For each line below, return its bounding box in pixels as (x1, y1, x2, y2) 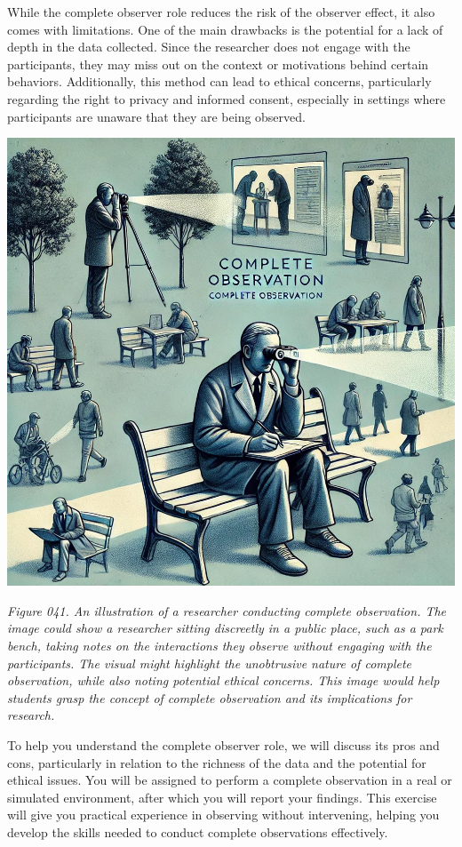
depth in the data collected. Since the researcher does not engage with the (7, 37, 410, 56)
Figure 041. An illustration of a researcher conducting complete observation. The (7, 601, 447, 619)
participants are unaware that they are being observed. (7, 107, 306, 125)
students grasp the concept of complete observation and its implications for (7, 688, 412, 707)
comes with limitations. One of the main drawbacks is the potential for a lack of (7, 20, 443, 38)
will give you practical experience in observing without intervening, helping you (7, 805, 440, 824)
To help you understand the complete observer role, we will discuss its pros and (7, 735, 440, 754)
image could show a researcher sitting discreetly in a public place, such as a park (7, 619, 443, 637)
